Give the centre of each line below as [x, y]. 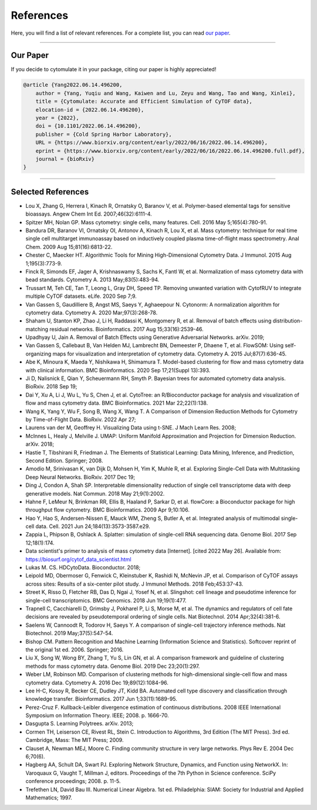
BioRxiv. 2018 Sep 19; [51, 386]
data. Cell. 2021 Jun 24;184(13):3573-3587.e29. [93, 526]
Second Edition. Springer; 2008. [64, 461]
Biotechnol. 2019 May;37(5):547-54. [69, 633]
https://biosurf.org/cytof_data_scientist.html [78, 559]
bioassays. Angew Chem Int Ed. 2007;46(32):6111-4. [89, 214]
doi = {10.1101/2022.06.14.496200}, [88, 126]
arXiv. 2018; [40, 444]
